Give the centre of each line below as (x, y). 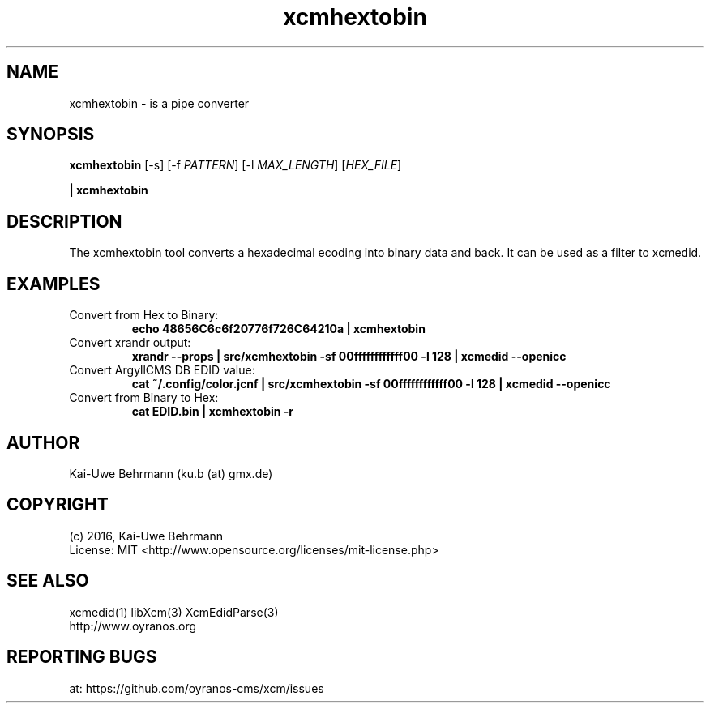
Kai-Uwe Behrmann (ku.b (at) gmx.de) (171, 473)
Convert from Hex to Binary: (144, 315)
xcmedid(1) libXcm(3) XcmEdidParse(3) (174, 612)
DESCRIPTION (64, 221)
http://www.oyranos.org (133, 626)
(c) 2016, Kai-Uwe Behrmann (146, 536)
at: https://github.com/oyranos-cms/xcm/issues (197, 688)
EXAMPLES (53, 284)
